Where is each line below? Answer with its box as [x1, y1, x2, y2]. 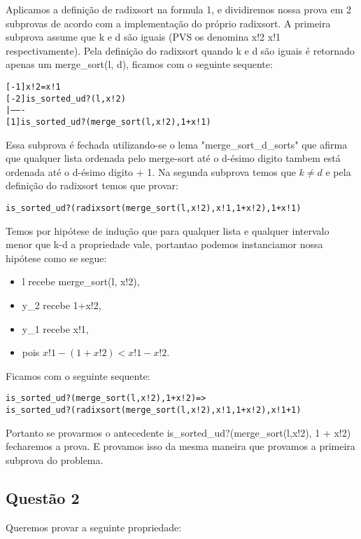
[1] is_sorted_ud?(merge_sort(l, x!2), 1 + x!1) [6, 116, 211, 127]
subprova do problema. [6, 452, 104, 467]
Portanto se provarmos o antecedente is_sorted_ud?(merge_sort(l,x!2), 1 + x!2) [6, 425, 351, 439]
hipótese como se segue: [6, 250, 107, 265]
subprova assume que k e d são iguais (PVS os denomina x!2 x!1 [6, 29, 281, 44]
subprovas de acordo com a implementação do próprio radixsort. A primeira [6, 15, 331, 30]
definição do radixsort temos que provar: [6, 178, 178, 193]
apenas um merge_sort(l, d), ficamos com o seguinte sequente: [6, 57, 273, 71]
